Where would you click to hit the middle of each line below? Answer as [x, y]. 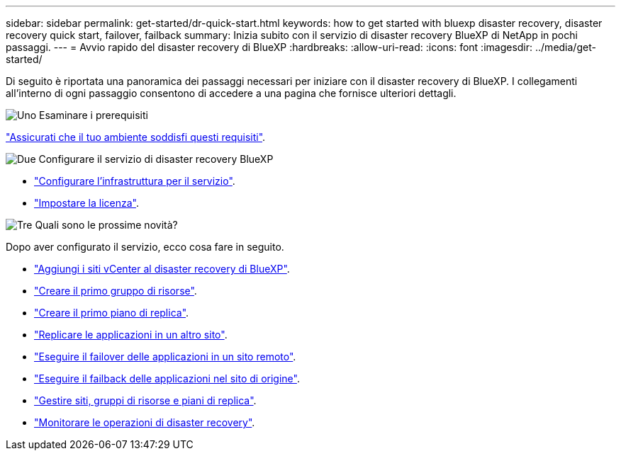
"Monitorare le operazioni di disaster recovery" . [145, 422]
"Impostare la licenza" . [86, 203]
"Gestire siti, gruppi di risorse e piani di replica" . [145, 400]
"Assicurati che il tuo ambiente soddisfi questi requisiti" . [136, 137]
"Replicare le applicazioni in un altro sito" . [131, 335]
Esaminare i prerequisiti [94, 115]
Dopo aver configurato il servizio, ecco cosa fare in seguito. [145, 247]
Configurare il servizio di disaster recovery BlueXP [156, 159]
